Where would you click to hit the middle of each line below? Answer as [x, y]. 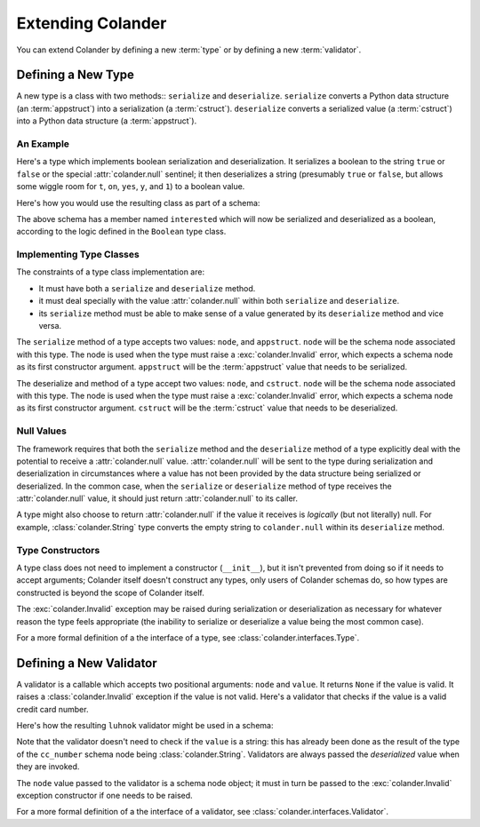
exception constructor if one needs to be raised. [104, 795]
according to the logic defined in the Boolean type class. [121, 232]
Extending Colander [92, 23]
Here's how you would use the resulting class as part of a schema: [138, 203]
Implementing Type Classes [78, 255]
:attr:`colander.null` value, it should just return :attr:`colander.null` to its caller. [157, 498]
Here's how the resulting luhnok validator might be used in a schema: [145, 726]
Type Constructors [58, 550]
